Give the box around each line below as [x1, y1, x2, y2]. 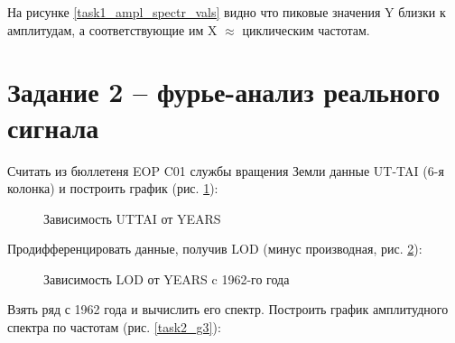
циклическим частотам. [242, 20, 370, 39]
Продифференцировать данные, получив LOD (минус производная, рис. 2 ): [7, 239, 422, 258]
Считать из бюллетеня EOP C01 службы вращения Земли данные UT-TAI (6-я [7, 161, 444, 180]
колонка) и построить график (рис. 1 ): [7, 179, 218, 198]
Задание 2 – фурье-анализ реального [7, 73, 441, 110]
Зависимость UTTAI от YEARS [43, 209, 221, 227]
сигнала [7, 108, 99, 145]
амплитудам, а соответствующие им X [7, 20, 218, 39]
